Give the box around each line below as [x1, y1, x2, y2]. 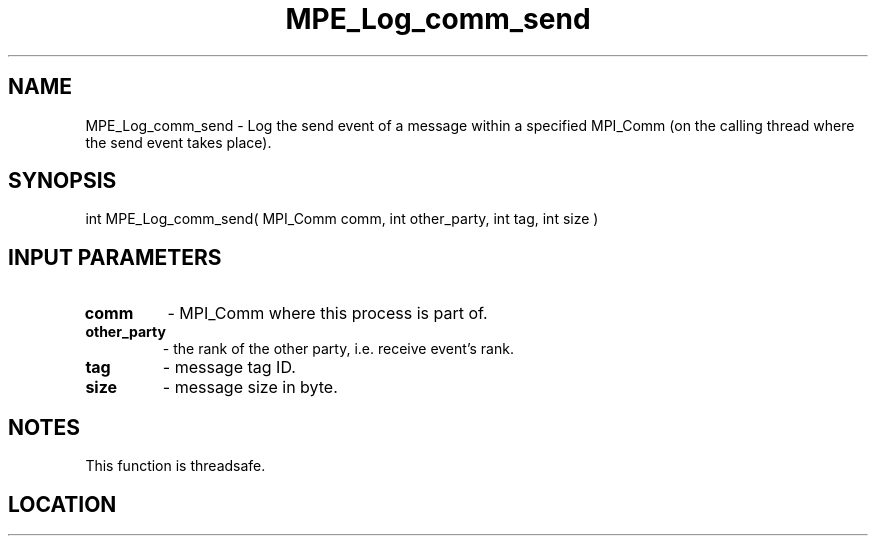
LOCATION [8, 491, 117, 517]
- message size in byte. [162, 377, 338, 398]
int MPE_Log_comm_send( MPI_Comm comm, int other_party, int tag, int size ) [85, 210, 599, 228]
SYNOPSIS [8, 168, 117, 194]
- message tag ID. [162, 357, 296, 378]
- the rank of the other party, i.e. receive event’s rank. [162, 340, 514, 358]
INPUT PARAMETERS [8, 244, 222, 270]
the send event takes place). [85, 133, 272, 151]
